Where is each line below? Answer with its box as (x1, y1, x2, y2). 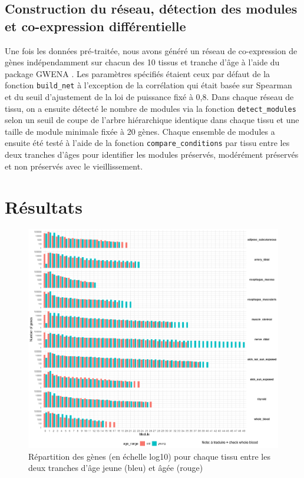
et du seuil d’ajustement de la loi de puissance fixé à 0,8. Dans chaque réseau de (5, 91, 294, 103)
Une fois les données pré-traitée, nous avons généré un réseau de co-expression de (5, 44, 298, 57)
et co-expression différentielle (5, 16, 186, 35)
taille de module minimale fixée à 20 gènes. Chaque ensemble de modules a (5, 125, 275, 137)
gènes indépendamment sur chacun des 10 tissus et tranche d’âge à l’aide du (5, 56, 280, 68)
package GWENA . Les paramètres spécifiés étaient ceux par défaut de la (5, 67, 270, 79)
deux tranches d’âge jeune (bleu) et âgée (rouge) (28, 462, 203, 474)
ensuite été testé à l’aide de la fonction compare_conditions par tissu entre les (5, 137, 290, 149)
